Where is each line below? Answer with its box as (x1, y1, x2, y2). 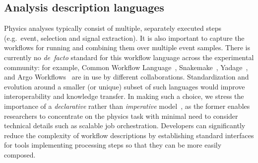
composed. (4, 149, 36, 160)
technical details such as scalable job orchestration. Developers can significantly (4, 120, 246, 131)
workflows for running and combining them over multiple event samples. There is (4, 42, 250, 53)
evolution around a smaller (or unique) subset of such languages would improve (4, 81, 245, 91)
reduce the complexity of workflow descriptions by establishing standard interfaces (4, 130, 254, 140)
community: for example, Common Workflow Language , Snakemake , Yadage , (4, 62, 248, 72)
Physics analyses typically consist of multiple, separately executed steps (4, 23, 222, 33)
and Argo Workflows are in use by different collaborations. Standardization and (4, 72, 249, 82)
